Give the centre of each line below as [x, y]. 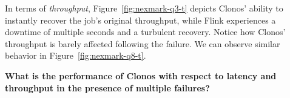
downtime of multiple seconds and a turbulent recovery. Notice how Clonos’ [145, 32]
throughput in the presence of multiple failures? [107, 87]
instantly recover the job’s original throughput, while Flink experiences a [140, 20]
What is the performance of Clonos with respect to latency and [141, 75]
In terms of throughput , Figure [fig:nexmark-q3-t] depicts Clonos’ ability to [144, 8]
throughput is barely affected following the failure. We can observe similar [143, 43]
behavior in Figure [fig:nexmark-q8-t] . [76, 55]
